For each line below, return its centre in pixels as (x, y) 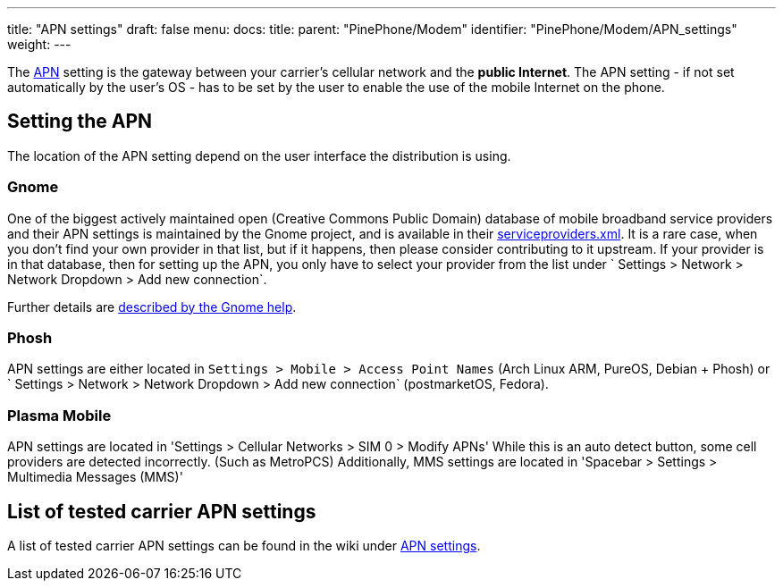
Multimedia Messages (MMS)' (95, 477)
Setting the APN (80, 122)
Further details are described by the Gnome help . (152, 307)
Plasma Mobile (59, 415)
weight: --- (39, 44)
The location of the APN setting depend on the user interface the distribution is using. (259, 155)
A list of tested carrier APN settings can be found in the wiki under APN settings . (244, 545)
